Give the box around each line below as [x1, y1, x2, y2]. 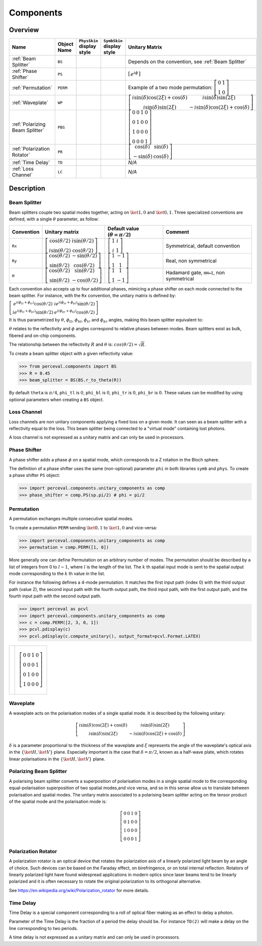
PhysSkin [79, 38, 98, 44]
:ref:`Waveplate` [12, 100, 49, 106]
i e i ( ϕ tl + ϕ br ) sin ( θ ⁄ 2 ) [12, 309, 53, 315]
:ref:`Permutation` [12, 84, 52, 91]
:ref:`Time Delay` [12, 159, 50, 166]
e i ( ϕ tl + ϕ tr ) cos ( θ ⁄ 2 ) [13, 300, 53, 306]
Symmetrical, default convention [165, 243, 240, 249]
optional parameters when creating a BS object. [9, 396, 104, 403]
